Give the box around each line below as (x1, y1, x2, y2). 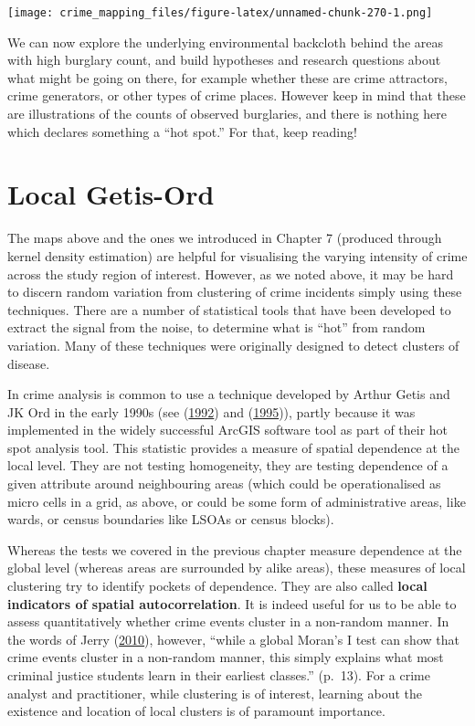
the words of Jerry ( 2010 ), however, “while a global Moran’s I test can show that (7, 629, 459, 648)
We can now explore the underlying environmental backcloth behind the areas (7, 32, 444, 51)
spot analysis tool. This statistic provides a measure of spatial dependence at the (7, 437, 460, 457)
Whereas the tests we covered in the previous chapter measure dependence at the (7, 540, 462, 559)
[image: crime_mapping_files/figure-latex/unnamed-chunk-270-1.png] (7, 6, 433, 19)
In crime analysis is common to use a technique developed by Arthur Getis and (7, 384, 450, 404)
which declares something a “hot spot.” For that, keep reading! (7, 121, 357, 141)
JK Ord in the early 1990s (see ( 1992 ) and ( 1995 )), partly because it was (7, 402, 416, 421)
